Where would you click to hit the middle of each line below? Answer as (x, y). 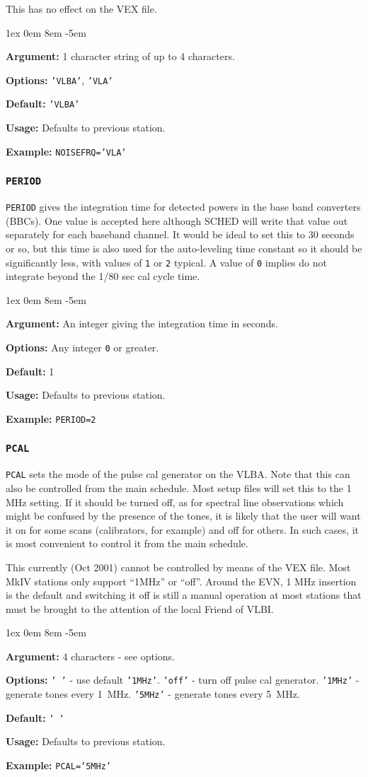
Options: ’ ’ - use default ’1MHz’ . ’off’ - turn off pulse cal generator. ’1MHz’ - (183, 680)
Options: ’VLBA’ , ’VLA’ (59, 80)
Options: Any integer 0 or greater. (82, 347)
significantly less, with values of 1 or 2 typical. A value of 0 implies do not (166, 262)
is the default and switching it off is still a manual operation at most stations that (184, 595)
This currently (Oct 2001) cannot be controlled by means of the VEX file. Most (178, 567)
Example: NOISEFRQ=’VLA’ (66, 151)
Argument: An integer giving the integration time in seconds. (142, 323)
